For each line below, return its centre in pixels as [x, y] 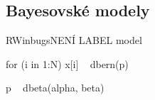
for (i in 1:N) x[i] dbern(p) [67, 63]
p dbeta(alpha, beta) [55, 88]
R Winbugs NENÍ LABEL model [74, 40]
